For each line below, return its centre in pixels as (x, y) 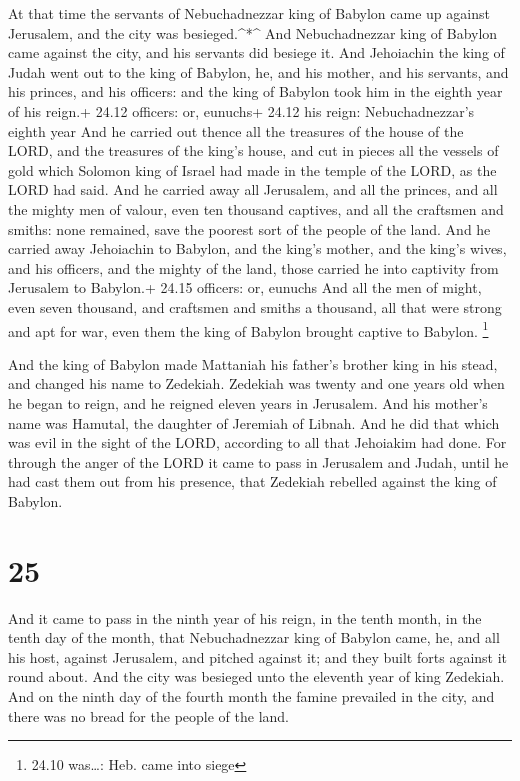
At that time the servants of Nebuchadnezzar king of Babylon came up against (249, 13)
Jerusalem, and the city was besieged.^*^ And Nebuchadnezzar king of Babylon (253, 32)
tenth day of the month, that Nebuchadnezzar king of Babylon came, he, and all (254, 637)
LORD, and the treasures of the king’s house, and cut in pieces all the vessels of (253, 150)
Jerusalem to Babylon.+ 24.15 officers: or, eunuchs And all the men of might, (245, 287)
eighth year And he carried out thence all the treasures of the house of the (236, 130)
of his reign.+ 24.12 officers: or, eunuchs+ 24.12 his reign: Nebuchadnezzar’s (241, 110)
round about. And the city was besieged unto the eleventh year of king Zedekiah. (256, 676)
